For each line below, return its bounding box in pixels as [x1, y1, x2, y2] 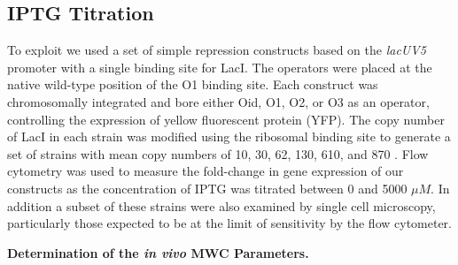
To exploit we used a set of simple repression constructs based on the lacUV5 [7, 41, 426, 59]
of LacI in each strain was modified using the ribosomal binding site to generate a [7, 127, 451, 146]
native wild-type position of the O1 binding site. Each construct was [7, 75, 378, 94]
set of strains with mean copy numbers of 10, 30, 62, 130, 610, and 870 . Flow [7, 144, 429, 163]
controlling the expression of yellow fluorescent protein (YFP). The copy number [7, 110, 445, 128]
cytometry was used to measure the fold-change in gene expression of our [7, 162, 404, 180]
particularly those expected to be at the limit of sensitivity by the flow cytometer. [7, 214, 452, 232]
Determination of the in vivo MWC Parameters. [7, 243, 309, 261]
